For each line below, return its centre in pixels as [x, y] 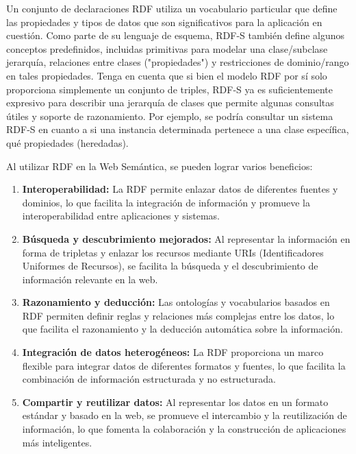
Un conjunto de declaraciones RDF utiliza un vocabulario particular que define [172, 8]
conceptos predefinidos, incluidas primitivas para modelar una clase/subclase [167, 48]
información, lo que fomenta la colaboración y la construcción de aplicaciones [184, 429]
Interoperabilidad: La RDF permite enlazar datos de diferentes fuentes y [180, 189]
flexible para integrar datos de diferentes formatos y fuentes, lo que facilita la [184, 365]
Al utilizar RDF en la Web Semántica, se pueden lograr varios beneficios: [160, 166]
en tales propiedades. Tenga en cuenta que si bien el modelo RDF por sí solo [167, 75]
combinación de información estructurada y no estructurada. [149, 379]
